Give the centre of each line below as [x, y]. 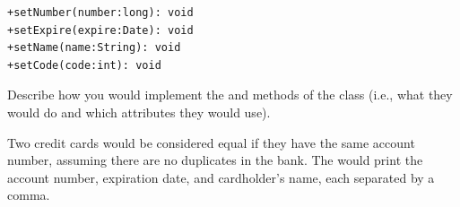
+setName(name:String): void [94, 48]
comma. [29, 195]
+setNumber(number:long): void [100, 13]
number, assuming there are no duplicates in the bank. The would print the [215, 160]
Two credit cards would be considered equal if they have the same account [211, 142]
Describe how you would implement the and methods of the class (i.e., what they [230, 95]
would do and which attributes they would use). [139, 112]
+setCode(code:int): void [84, 65]
